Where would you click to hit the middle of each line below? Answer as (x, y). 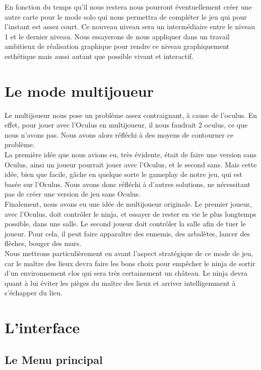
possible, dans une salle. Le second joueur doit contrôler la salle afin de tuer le (125, 224)
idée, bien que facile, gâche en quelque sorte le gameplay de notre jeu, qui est (123, 174)
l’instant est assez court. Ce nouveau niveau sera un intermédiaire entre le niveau (130, 26)
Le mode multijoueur (79, 90)
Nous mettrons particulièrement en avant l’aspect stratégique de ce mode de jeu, (129, 253)
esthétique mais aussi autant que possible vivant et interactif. (99, 56)
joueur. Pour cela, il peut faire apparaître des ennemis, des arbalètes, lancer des (127, 233)
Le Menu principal (54, 359)
